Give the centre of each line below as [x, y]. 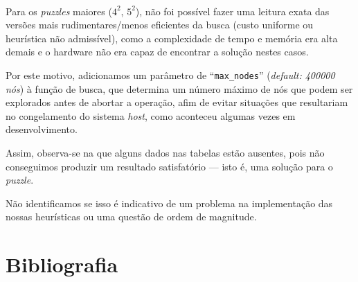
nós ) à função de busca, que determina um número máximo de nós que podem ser [179, 88]
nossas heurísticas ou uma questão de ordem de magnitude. [131, 217]
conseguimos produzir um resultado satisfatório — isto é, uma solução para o [169, 166]
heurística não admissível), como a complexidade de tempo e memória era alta [172, 38]
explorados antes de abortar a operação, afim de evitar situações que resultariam [177, 102]
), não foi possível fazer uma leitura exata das [232, 11]
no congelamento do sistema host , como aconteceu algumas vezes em [151, 115]
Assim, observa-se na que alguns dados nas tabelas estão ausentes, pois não [165, 152]
